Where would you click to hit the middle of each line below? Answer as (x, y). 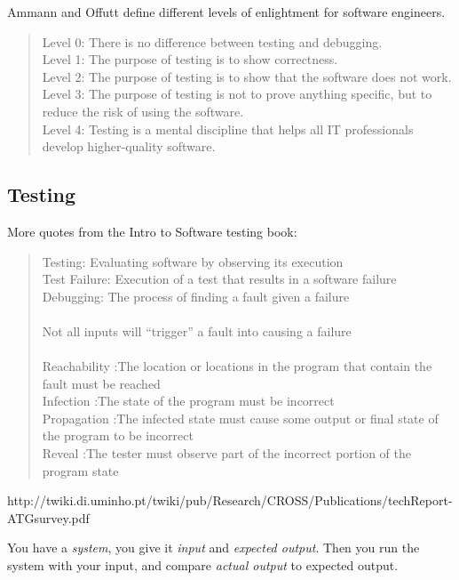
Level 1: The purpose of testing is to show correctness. (190, 59)
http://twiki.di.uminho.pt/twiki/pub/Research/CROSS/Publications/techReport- (230, 500)
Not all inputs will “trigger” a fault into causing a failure (197, 330)
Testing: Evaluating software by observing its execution (193, 261)
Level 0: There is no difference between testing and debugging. (212, 41)
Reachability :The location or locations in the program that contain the (237, 366)
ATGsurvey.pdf (48, 517)
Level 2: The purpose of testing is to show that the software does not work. (247, 76)
